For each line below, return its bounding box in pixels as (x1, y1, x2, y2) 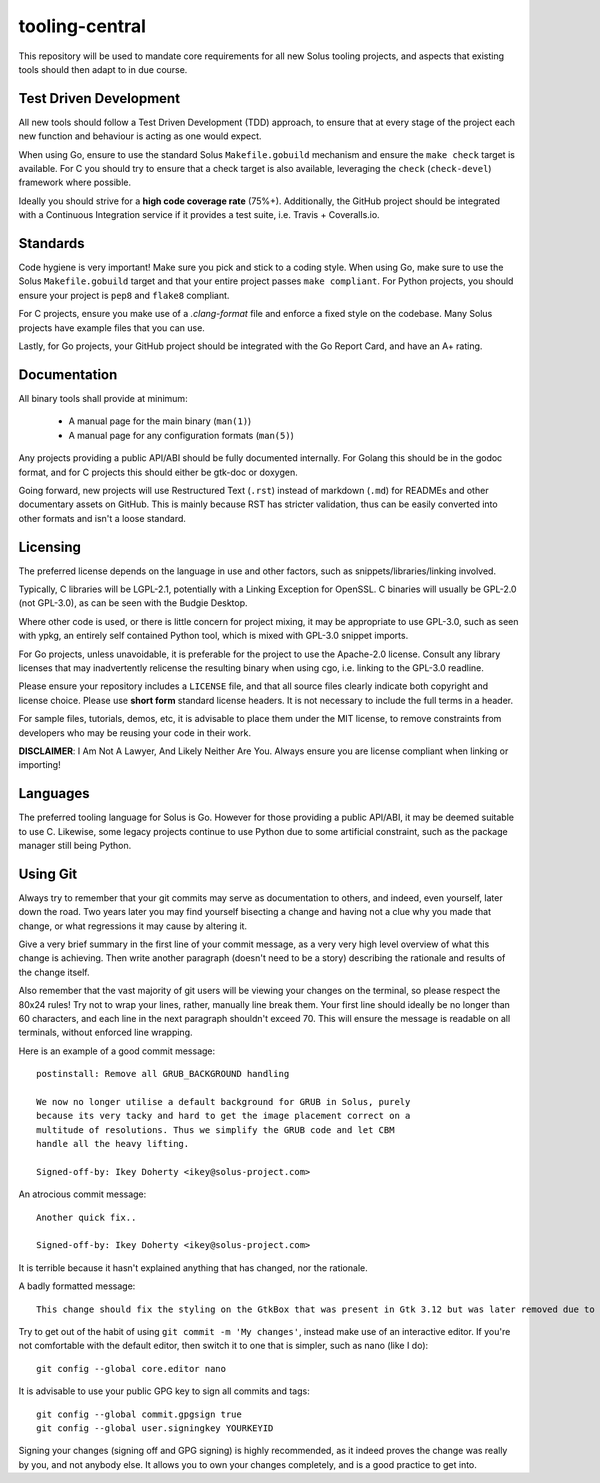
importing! (18, 759, 61, 771)
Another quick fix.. (36, 1211, 137, 1223)
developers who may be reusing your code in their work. (18, 726, 252, 739)
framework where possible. (18, 176, 132, 189)
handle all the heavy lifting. (36, 1138, 190, 1150)
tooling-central (18, 15, 147, 37)
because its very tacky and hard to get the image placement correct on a (36, 1110, 411, 1122)
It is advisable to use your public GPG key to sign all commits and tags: (18, 1385, 310, 1397)
